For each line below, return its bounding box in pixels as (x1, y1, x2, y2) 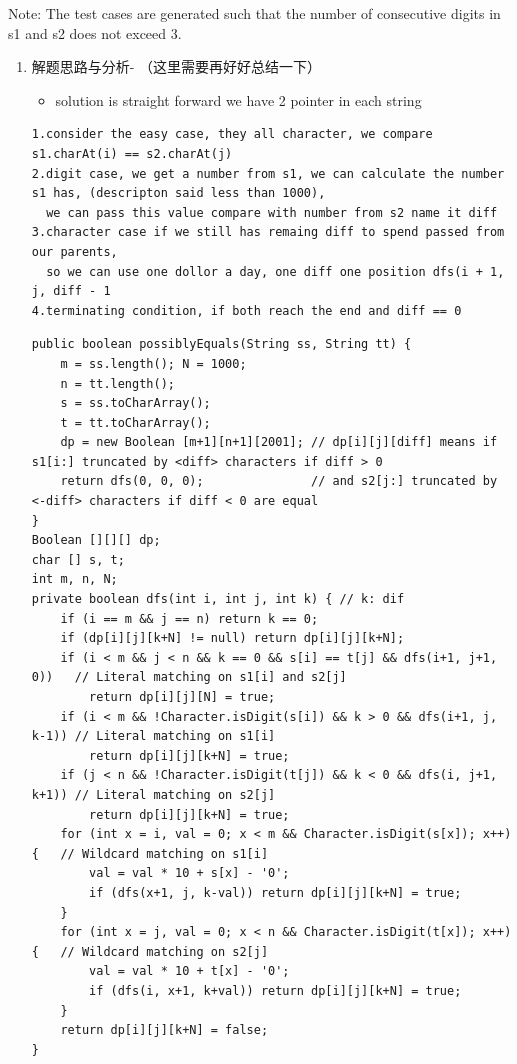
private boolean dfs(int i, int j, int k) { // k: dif (31, 592, 405, 607)
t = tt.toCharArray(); (60, 415, 211, 430)
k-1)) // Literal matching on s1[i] (31, 729, 276, 744)
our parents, (31, 244, 118, 259)
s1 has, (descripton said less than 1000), (31, 186, 326, 201)
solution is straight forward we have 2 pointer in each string (55, 89, 422, 110)
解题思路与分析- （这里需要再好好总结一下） (31, 56, 322, 77)
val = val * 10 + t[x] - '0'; (89, 964, 290, 979)
